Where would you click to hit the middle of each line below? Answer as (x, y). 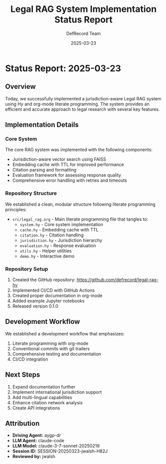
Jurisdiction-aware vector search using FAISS (59, 159)
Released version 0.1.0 (35, 306)
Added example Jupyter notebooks (48, 301)
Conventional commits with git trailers (51, 348)
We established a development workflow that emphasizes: (65, 333)
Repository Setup (27, 269)
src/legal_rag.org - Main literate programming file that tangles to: (80, 219)
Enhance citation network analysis (47, 402)
